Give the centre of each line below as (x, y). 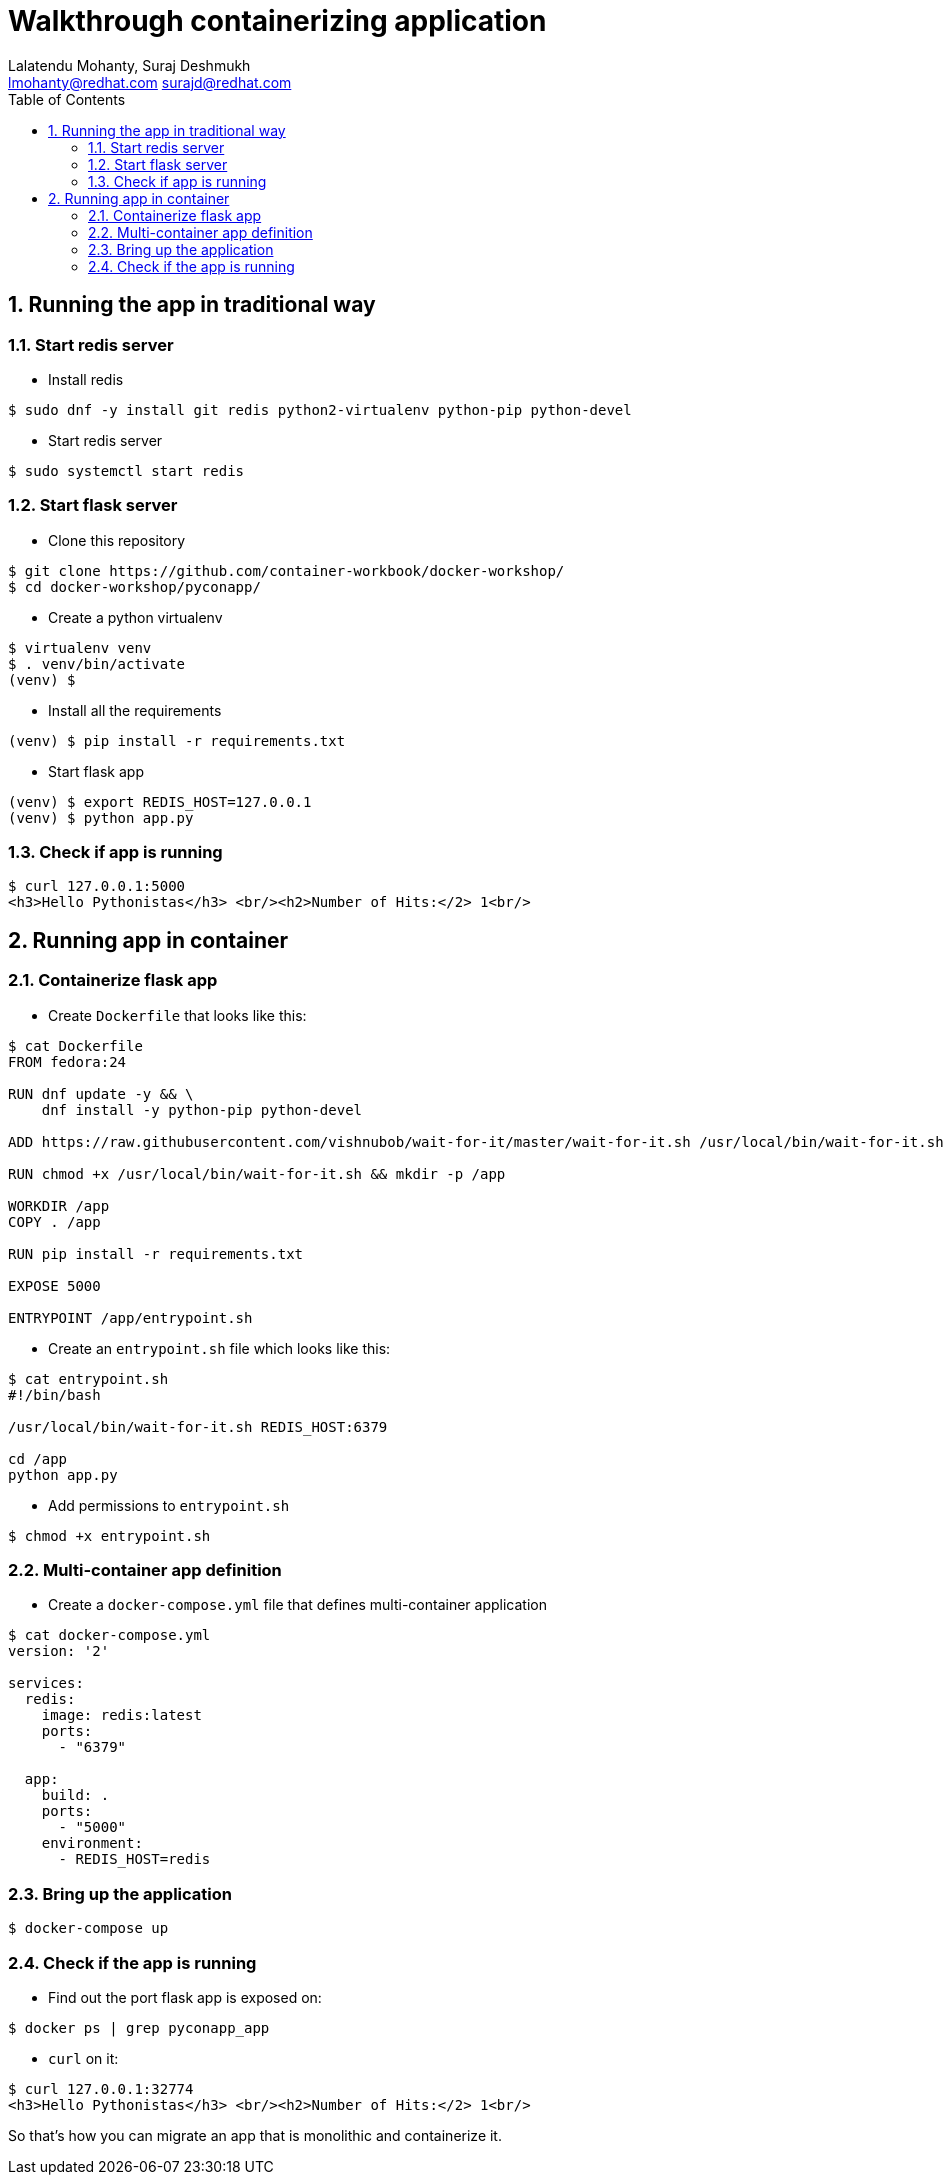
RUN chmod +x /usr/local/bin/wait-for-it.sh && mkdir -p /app (257, 1173)
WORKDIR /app (59, 1205)
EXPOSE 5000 (54, 1285)
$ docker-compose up (88, 1928)
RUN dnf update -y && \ (101, 1093)
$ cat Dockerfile (75, 1045)
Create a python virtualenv (135, 617)
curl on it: (83, 2058)
